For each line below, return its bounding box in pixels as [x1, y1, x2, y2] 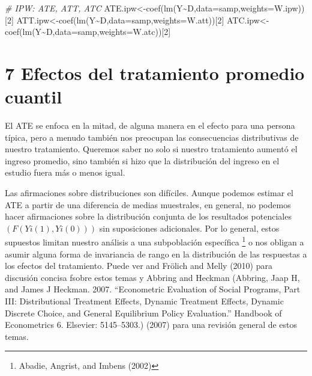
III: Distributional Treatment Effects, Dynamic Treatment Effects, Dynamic [5, 295, 284, 307]
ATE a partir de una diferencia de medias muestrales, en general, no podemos [5, 198, 291, 211]
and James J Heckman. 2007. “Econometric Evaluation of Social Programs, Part [5, 283, 301, 295]
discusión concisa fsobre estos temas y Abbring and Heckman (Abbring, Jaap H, [5, 271, 300, 283]
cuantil [5, 84, 62, 109]
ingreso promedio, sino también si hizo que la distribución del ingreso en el [5, 154, 280, 167]
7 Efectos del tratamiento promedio [5, 60, 305, 85]
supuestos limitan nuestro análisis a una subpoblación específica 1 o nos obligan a [5, 234, 304, 248]
